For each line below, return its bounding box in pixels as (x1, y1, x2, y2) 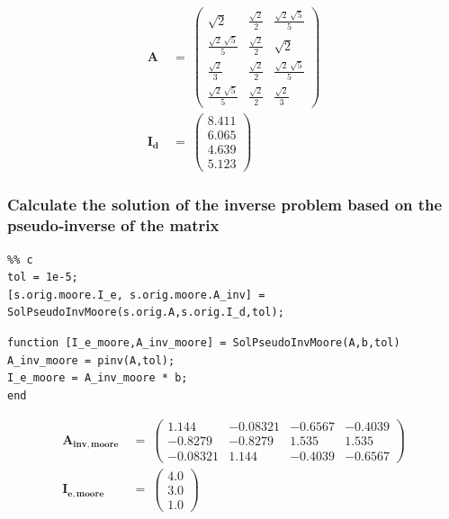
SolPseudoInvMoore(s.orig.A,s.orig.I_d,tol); (7, 306, 284, 319)
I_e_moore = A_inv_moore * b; (7, 371, 188, 385)
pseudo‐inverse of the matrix (7, 214, 220, 237)
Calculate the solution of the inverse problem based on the (7, 193, 443, 216)
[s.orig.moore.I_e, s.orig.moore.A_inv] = (7, 288, 265, 301)
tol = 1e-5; (7, 271, 78, 284)
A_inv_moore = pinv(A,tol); (7, 353, 175, 367)
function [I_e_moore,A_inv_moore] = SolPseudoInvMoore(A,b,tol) (7, 336, 400, 350)
